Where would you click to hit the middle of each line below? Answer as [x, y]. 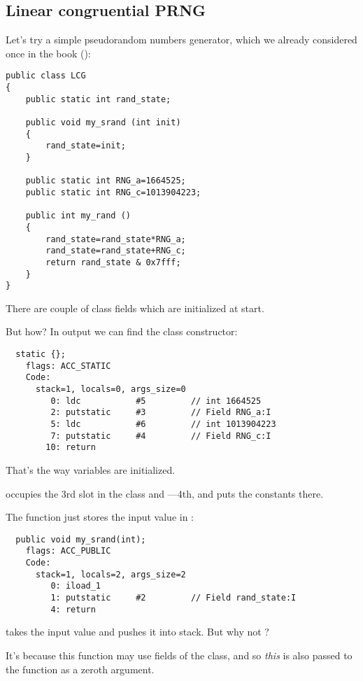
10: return [71, 448]
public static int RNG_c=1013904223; [113, 192]
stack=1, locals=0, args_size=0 [111, 389]
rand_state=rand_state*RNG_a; [116, 239]
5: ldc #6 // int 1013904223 [163, 424]
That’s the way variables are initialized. [91, 469]
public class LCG [46, 76]
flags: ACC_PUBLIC [68, 551]
